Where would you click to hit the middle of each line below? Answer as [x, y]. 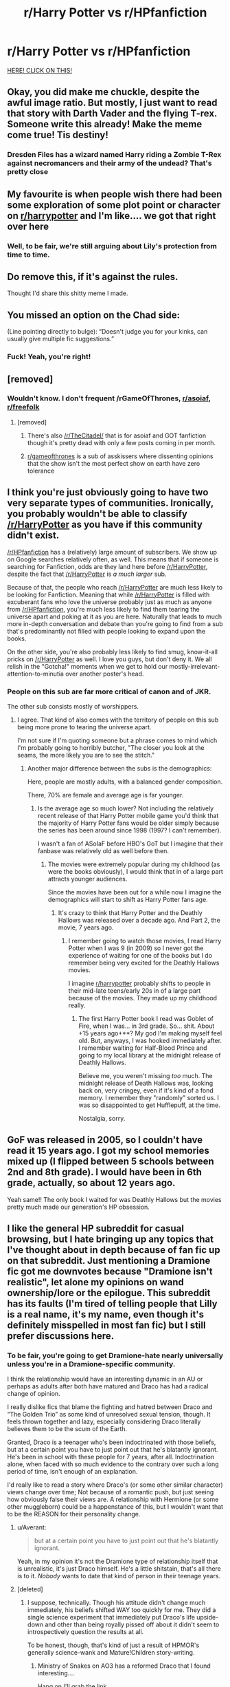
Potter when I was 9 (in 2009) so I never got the [136, 948]
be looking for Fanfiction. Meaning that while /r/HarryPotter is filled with [108, 594]
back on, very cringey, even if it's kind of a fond [146, 1090]
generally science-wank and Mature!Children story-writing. [111, 1653]
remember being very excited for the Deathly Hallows [144, 963]
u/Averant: [32, 1527]
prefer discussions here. [61, 1336]
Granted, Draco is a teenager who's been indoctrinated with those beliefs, [112, 1442]
